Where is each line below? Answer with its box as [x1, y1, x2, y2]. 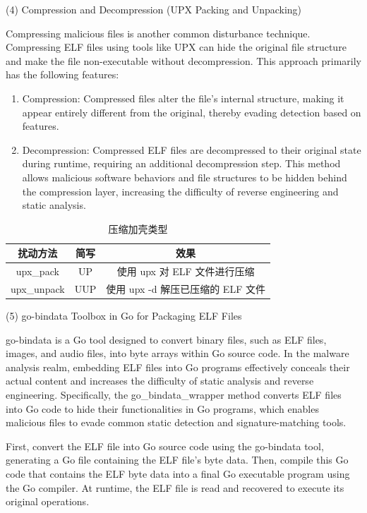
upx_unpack [11, 282, 65, 296]
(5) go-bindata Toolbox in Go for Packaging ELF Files [6, 308, 242, 323]
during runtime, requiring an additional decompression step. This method [22, 156, 341, 171]
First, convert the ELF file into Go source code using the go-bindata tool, [6, 438, 324, 453]
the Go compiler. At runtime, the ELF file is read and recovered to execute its [6, 480, 344, 495]
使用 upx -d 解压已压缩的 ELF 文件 [106, 282, 265, 296]
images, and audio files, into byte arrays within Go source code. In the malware [6, 346, 349, 361]
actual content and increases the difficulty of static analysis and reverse [6, 373, 314, 388]
